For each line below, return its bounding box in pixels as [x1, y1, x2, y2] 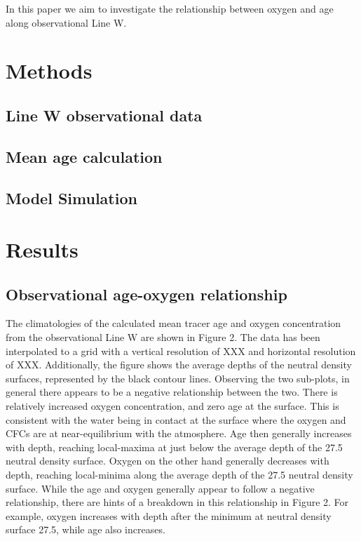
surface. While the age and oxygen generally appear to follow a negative [6, 481, 315, 495]
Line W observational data [6, 104, 203, 126]
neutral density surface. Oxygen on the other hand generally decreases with [6, 453, 329, 468]
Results [6, 235, 79, 264]
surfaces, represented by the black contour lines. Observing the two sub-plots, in [6, 370, 350, 385]
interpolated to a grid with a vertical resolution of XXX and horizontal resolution [6, 343, 356, 358]
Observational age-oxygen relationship [6, 283, 287, 305]
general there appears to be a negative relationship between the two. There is [6, 385, 338, 399]
